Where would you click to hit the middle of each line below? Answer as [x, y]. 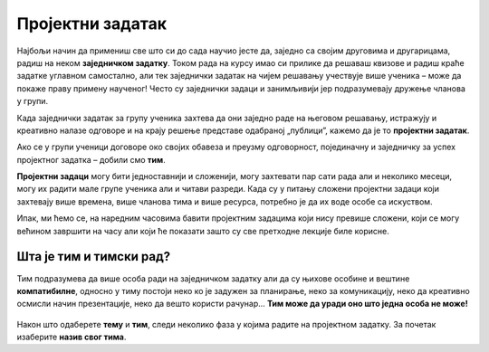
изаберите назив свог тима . [72, 337]
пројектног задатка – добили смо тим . [91, 159]
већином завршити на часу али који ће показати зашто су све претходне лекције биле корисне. [203, 231]
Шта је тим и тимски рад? [94, 257]
